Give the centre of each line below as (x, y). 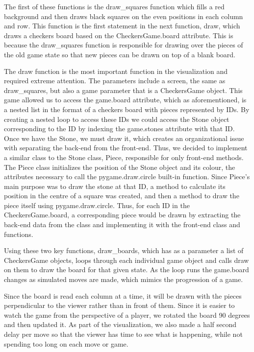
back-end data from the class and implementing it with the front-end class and (122, 224)
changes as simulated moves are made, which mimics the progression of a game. (124, 279)
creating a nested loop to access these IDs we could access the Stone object (117, 119)
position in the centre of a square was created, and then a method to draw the (122, 196)
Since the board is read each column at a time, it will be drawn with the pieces (123, 295)
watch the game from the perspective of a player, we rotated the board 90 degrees (127, 315)
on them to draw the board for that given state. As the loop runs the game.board (127, 270)
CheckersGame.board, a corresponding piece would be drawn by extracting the (122, 215)
